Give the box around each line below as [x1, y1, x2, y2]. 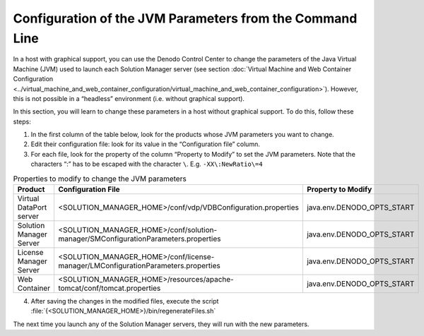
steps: [13, 117, 31, 126]
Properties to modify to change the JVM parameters [13, 174, 187, 184]
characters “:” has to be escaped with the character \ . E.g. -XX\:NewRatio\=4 [30, 160, 263, 169]
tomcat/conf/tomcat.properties [57, 283, 161, 293]
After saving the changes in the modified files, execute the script [30, 297, 219, 306]
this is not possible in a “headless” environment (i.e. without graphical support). [13, 94, 245, 102]
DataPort [17, 203, 47, 212]
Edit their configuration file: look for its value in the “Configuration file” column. [30, 140, 261, 148]
